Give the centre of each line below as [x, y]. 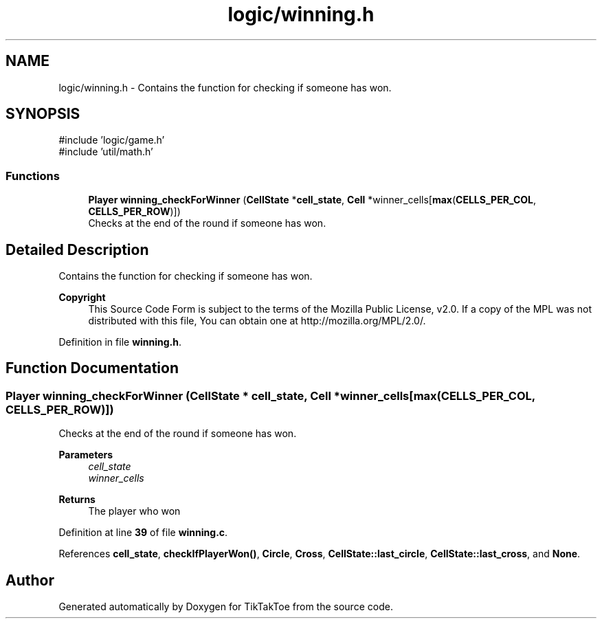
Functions [33, 176]
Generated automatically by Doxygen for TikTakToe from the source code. [226, 607]
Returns [77, 500]
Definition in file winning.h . [120, 342]
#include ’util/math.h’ [106, 152]
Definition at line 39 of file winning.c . [143, 533]
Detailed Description [77, 249]
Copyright [82, 298]
